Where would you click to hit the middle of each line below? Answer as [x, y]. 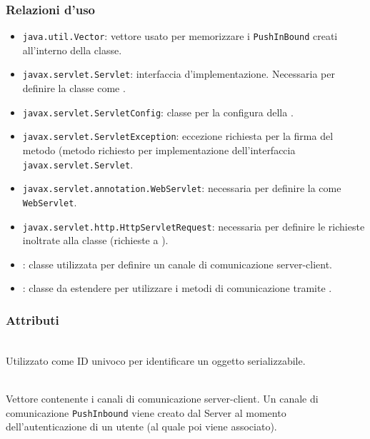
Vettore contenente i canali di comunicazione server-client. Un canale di [162, 399]
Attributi [32, 319]
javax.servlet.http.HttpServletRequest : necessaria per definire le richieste [194, 226]
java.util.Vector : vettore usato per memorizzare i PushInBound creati [180, 36]
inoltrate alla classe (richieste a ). [95, 240]
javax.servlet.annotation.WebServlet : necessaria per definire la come [182, 188]
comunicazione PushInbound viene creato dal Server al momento [146, 412]
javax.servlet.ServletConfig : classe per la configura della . [158, 112]
